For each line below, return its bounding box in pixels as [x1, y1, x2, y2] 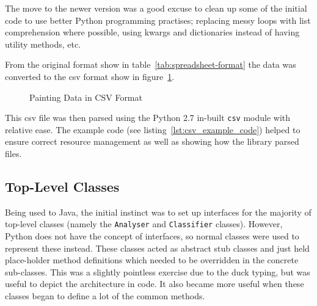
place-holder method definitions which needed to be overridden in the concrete [5, 253, 299, 266]
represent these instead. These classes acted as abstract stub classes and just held [5, 241, 310, 254]
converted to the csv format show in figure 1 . [5, 70, 175, 82]
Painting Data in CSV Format [29, 90, 142, 103]
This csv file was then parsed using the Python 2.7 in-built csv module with [5, 111, 291, 124]
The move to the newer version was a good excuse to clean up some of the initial [5, 2, 307, 14]
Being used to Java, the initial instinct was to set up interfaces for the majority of [5, 205, 312, 218]
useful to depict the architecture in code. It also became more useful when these [5, 277, 304, 290]
